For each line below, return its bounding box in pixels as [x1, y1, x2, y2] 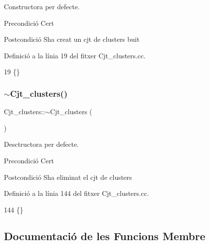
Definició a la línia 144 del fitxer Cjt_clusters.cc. [4, 188, 149, 198]
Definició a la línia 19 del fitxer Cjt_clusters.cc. [4, 50, 146, 60]
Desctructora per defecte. [4, 139, 79, 149]
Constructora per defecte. [4, 1, 80, 11]
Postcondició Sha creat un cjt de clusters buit [4, 34, 139, 44]
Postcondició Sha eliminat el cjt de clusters [4, 172, 132, 182]
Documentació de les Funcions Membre [4, 228, 206, 243]
